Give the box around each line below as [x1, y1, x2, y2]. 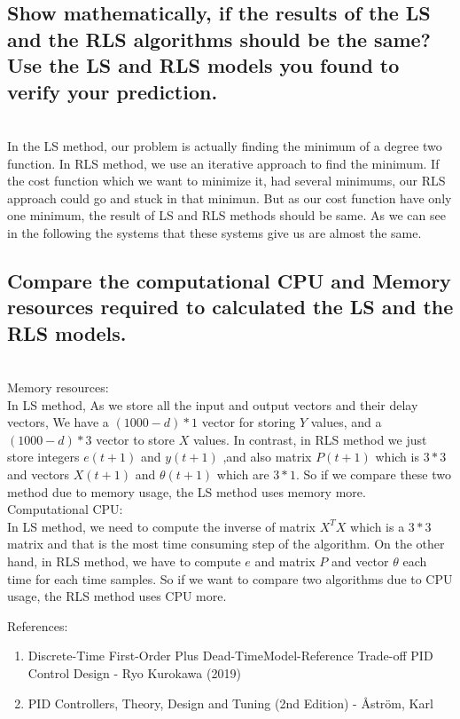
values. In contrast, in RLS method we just [192, 430, 427, 448]
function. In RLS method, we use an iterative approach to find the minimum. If [7, 154, 440, 172]
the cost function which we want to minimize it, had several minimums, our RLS [7, 171, 446, 190]
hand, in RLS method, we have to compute [7, 552, 241, 571]
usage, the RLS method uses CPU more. [7, 587, 227, 605]
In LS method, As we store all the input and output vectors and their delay [7, 395, 418, 414]
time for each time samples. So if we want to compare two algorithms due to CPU [7, 569, 453, 588]
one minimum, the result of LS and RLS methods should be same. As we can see [7, 206, 446, 225]
